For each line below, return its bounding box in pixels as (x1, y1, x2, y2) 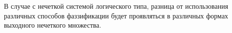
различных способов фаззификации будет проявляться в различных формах (4, 10, 229, 20)
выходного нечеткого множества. (4, 20, 101, 30)
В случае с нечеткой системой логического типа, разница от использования (4, 1, 229, 11)
